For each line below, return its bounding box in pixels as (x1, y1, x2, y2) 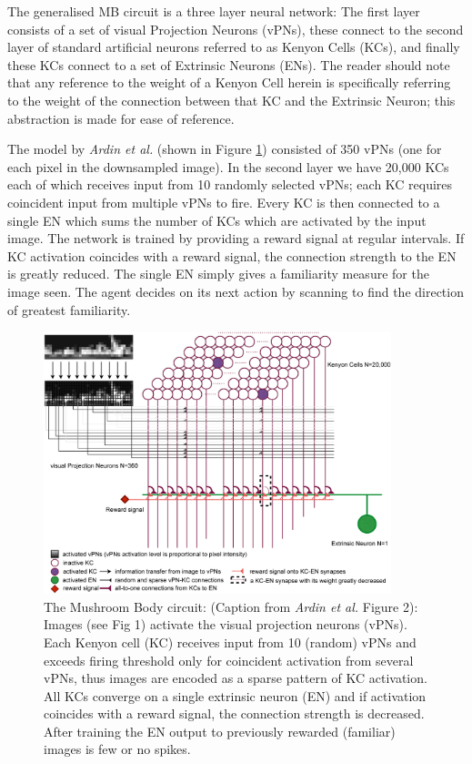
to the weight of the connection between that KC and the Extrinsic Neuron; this (7, 90, 456, 109)
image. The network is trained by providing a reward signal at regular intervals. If (7, 229, 465, 248)
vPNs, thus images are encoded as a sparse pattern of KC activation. (44, 668, 427, 688)
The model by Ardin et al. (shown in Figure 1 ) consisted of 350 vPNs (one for (7, 139, 442, 158)
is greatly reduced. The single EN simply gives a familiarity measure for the (7, 264, 429, 283)
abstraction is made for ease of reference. (7, 108, 235, 127)
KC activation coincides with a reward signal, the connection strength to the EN (7, 246, 457, 265)
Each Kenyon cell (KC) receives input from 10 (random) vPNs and (44, 632, 417, 651)
